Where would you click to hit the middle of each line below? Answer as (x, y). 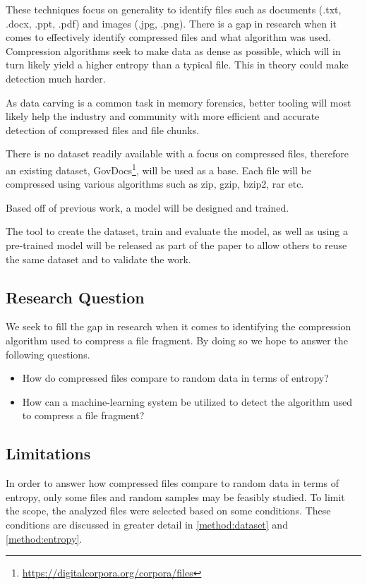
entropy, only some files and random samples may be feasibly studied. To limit (175, 496)
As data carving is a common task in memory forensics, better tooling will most (179, 102)
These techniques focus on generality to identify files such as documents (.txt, (174, 9)
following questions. (48, 354)
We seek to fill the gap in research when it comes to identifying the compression (179, 326)
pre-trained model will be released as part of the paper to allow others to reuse (176, 245)
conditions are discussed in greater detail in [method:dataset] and (147, 524)
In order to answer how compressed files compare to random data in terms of (172, 483)
